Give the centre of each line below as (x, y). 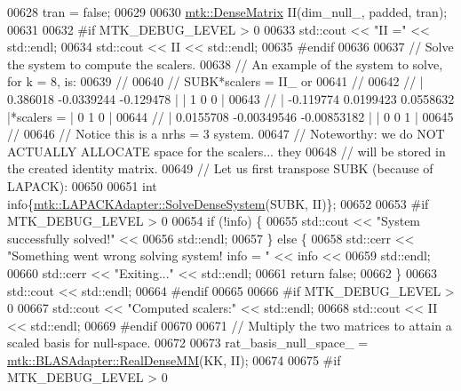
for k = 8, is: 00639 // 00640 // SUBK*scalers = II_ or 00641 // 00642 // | (215, 81)
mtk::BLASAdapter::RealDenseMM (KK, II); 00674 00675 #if (174, 359)
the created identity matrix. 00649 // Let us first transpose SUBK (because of (220, 168)
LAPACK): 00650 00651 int (82, 185)
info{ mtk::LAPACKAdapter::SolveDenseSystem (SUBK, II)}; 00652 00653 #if (218, 203)
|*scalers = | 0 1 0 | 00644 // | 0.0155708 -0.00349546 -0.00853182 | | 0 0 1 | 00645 (230, 116)
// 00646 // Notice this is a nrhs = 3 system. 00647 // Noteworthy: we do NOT (226, 134)
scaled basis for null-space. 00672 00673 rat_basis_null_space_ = (188, 343)
